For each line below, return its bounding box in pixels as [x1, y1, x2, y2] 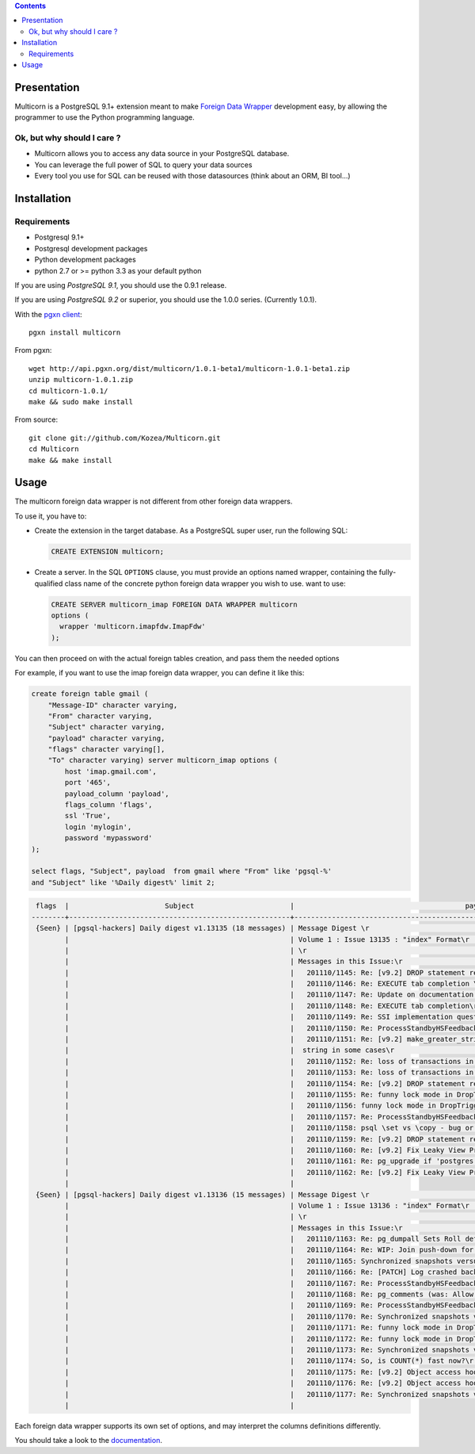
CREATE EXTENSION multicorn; [51, 547, 165, 557]
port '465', [64, 778, 111, 787]
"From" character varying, [47, 711, 154, 721]
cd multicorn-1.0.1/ [28, 386, 108, 396]
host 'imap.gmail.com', [64, 767, 158, 776]
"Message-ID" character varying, [47, 700, 178, 710]
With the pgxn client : [14, 309, 82, 319]
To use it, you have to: [14, 511, 87, 521]
